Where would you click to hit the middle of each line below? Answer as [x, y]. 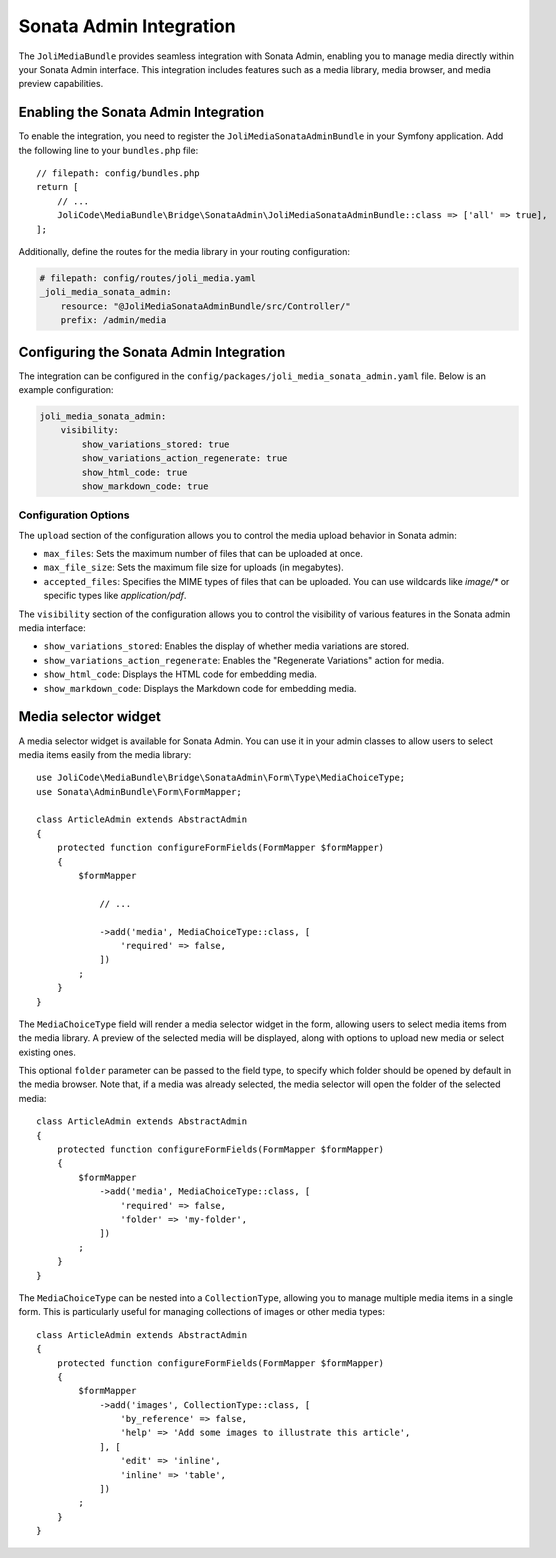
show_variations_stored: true [155, 444]
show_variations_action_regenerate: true [184, 458]
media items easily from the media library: [105, 754]
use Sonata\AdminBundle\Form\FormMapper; [139, 791]
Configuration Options [74, 515]
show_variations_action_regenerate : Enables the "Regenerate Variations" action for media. [244, 660]
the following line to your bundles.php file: [108, 150]
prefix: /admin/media [113, 320]
